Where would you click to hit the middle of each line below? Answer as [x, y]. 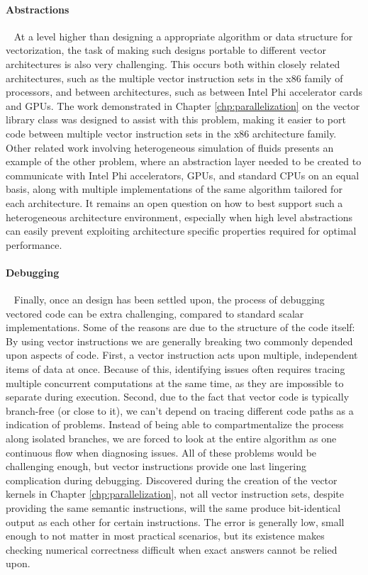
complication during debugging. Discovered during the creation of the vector [172, 480]
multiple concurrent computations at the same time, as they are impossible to [175, 383]
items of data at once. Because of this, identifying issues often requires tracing [175, 369]
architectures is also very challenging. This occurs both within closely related [173, 63]
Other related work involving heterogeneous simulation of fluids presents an [170, 147]
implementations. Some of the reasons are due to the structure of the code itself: [180, 327]
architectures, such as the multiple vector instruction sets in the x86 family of [174, 78]
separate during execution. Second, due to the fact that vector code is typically [178, 397]
